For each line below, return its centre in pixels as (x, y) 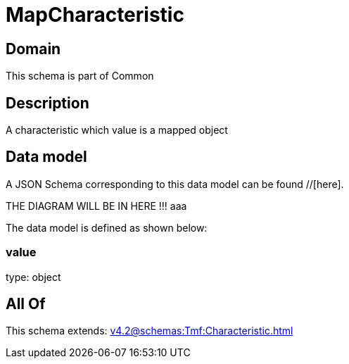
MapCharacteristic (95, 15)
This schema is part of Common (80, 76)
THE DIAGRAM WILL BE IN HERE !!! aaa (96, 206)
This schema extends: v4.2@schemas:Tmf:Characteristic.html (150, 331)
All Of (26, 304)
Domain (33, 49)
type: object (33, 277)
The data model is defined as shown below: (107, 227)
